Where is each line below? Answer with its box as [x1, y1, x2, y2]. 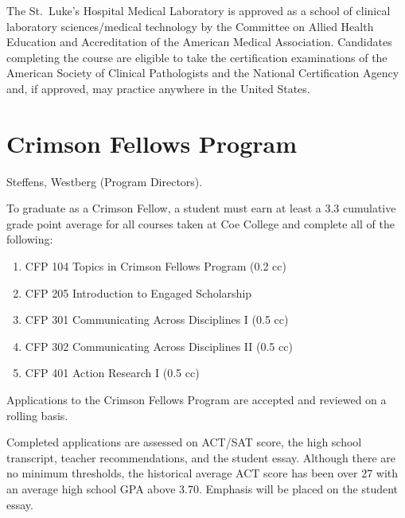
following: [6, 231, 53, 247]
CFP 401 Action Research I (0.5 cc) [25, 364, 200, 381]
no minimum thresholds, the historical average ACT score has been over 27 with [6, 465, 399, 481]
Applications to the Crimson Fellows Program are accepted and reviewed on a [6, 391, 387, 408]
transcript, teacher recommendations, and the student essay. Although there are [6, 449, 396, 465]
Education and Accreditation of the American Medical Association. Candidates [6, 33, 392, 50]
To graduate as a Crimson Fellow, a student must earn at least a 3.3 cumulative [6, 200, 396, 216]
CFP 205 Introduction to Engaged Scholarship [25, 284, 252, 301]
